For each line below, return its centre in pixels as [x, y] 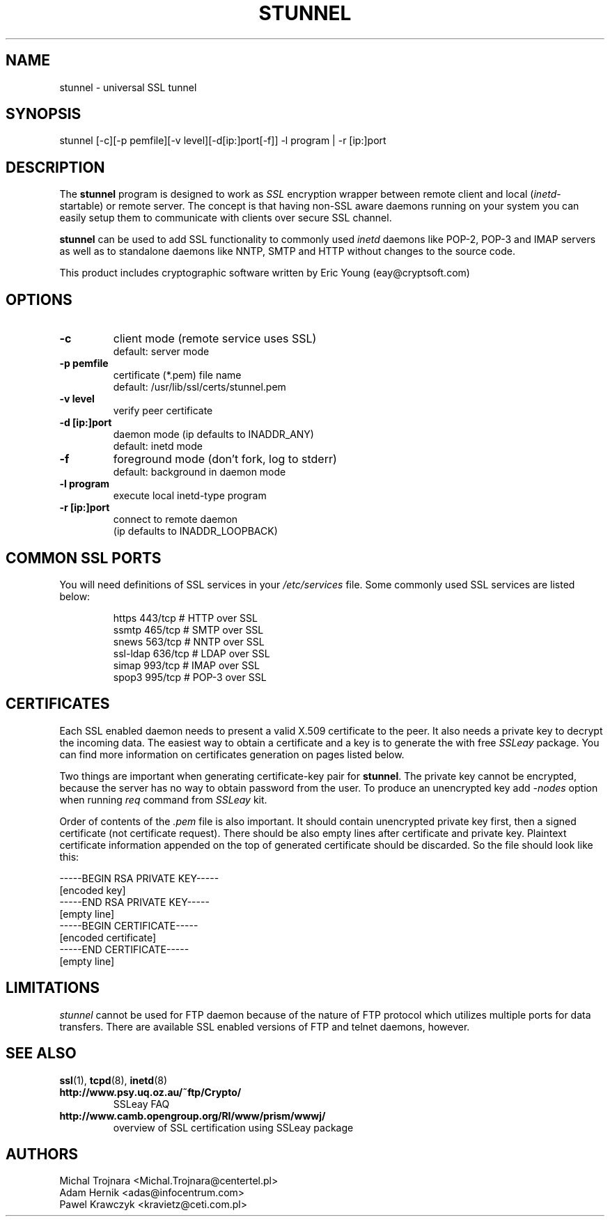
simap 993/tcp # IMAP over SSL [186, 665]
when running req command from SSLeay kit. [163, 799]
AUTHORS [42, 1154]
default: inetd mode [158, 446]
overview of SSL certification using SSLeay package [233, 1127]
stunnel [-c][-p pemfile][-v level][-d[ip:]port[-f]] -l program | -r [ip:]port [223, 141]
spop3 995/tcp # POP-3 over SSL [190, 677]
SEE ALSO [41, 1053]
